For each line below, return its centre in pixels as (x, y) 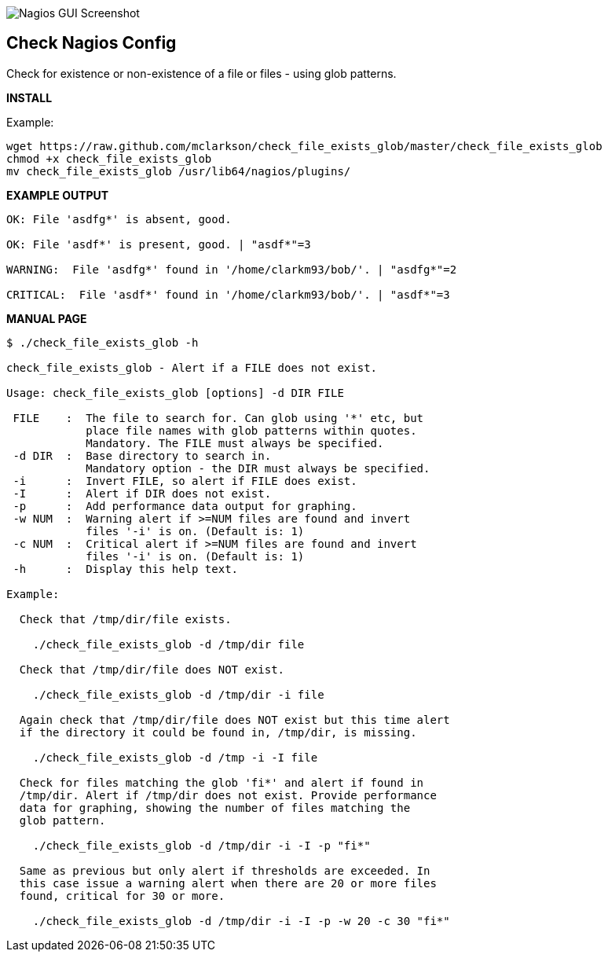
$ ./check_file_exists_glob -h (103, 342)
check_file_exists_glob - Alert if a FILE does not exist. (192, 367)
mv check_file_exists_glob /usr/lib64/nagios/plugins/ (179, 171)
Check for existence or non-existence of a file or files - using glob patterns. (201, 73)
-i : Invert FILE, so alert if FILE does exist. (185, 481)
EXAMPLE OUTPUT (58, 195)
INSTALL (29, 97)
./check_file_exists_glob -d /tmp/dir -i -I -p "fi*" (201, 845)
